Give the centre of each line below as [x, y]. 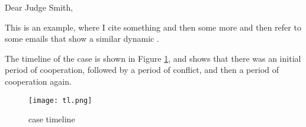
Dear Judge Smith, [39, 7]
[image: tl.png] [60, 100]
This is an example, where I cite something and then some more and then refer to [153, 27]
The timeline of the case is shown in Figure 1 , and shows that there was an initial [153, 58]
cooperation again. [38, 81]
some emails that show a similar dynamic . [82, 39]
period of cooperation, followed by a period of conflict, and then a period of [142, 70]
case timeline [52, 119]
